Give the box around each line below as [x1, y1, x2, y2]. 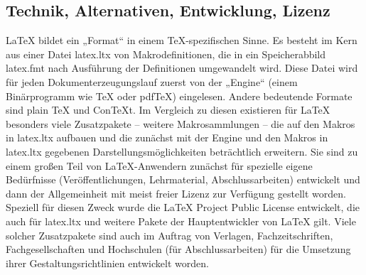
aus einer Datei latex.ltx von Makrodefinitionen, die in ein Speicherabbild [6, 46, 326, 61]
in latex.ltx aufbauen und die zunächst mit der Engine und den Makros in [6, 130, 328, 145]
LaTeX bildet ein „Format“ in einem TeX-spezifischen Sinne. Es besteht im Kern [6, 33, 357, 48]
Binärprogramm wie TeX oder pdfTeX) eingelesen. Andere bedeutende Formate [6, 88, 352, 103]
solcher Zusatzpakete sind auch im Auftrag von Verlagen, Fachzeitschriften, [6, 227, 333, 242]
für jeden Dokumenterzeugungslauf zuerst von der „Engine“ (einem [6, 74, 298, 89]
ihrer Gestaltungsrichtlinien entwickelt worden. [6, 255, 209, 270]
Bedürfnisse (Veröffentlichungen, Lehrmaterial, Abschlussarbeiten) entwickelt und [6, 172, 360, 187]
